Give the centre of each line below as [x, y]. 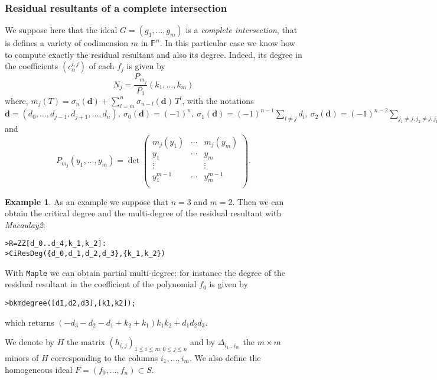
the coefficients [32, 66]
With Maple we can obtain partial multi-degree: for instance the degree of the [145, 272]
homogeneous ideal [39, 369]
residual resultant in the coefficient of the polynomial [101, 284]
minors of [22, 357]
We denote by [30, 342]
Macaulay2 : [25, 224]
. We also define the [225, 357]
